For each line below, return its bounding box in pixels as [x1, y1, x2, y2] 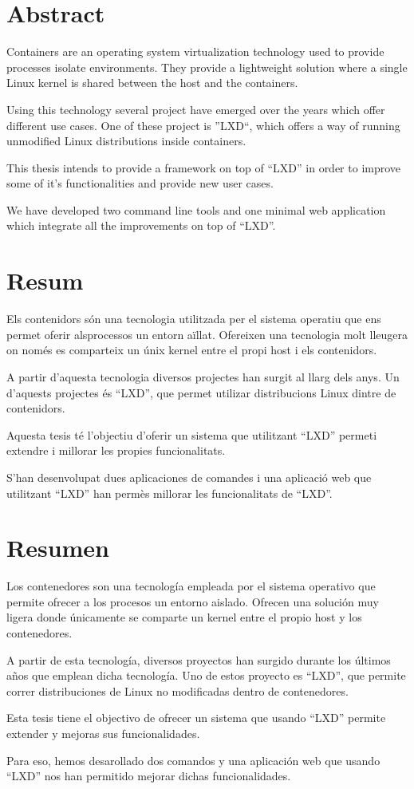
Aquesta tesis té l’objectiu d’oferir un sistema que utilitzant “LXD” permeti [6, 426, 377, 443]
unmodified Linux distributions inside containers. [6, 132, 246, 149]
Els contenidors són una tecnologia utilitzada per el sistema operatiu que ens [6, 310, 381, 327]
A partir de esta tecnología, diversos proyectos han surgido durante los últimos [6, 651, 391, 668]
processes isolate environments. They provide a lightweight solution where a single [6, 58, 408, 75]
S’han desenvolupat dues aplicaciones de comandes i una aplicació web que [6, 468, 372, 485]
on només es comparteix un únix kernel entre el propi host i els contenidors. [6, 341, 377, 358]
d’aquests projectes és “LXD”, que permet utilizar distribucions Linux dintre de [6, 384, 396, 400]
